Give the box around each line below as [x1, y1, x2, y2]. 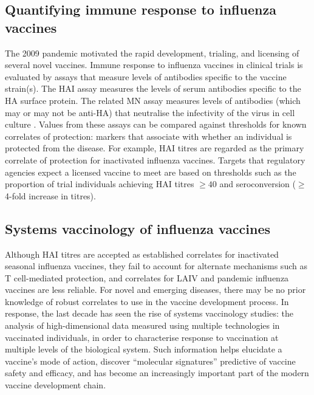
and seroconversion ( [219, 177, 296, 190]
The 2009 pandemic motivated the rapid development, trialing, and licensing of [5, 46, 299, 59]
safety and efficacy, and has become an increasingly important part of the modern [5, 366, 309, 379]
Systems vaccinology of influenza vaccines [5, 219, 271, 238]
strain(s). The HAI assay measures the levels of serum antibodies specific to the [5, 82, 301, 95]
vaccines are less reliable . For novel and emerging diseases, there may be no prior [5, 283, 306, 296]
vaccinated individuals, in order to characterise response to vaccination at [5, 331, 279, 343]
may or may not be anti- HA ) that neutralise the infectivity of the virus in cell [5, 106, 295, 118]
